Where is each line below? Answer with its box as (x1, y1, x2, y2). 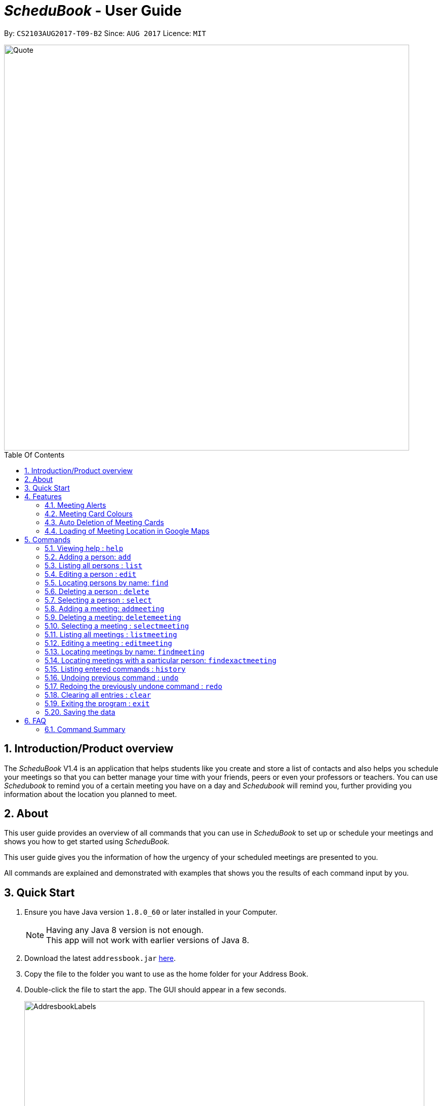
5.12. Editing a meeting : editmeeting (45, 638, 172, 647)
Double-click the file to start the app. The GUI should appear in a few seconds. (24, 985, 287, 994)
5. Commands (24, 535, 71, 544)
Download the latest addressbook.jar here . (24, 954, 176, 963)
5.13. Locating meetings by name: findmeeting (45, 647, 205, 656)
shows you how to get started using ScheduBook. (4, 837, 170, 846)
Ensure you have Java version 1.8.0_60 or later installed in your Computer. (24, 908, 277, 917)
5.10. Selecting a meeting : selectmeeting (45, 621, 189, 630)
